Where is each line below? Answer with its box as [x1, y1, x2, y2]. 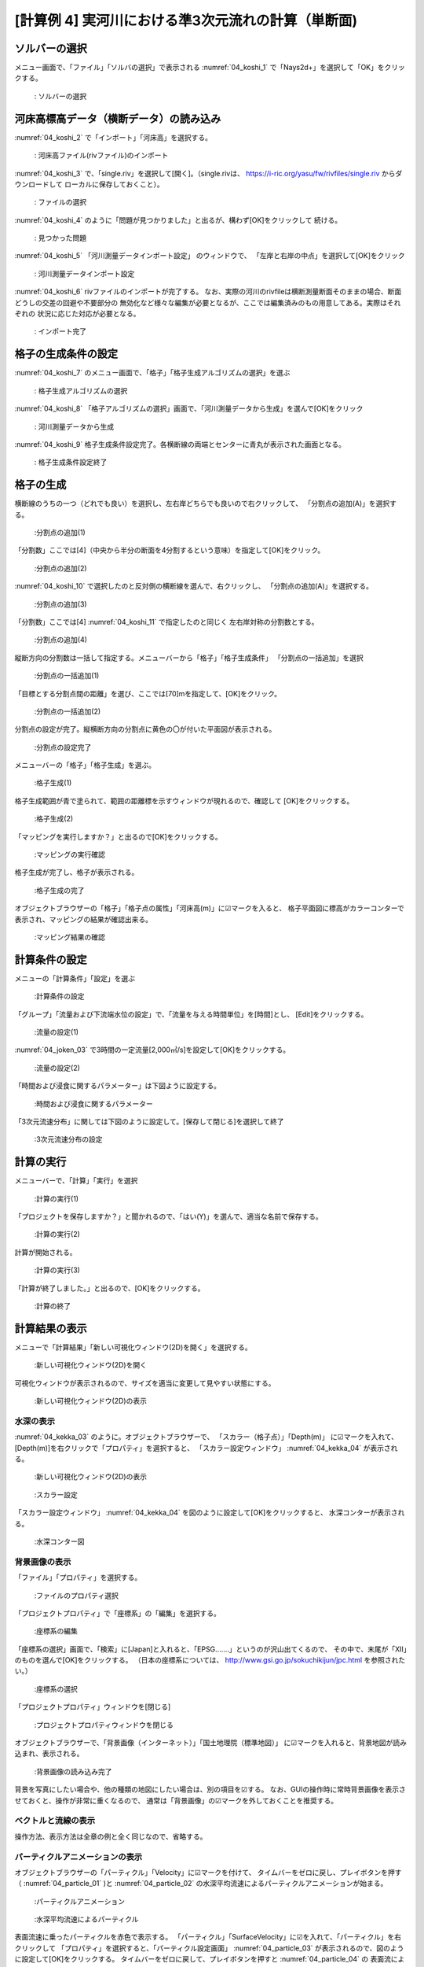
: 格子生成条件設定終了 [34, 457, 108, 467]
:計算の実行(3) [34, 1265, 80, 1275]
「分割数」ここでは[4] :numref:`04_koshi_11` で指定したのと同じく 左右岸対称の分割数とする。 [14, 617, 319, 626]
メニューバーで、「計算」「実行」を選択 [14, 1176, 138, 1186]
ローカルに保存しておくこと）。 [64, 179, 164, 189]
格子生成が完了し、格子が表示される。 [14, 868, 139, 877]
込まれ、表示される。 [14, 1749, 84, 1758]
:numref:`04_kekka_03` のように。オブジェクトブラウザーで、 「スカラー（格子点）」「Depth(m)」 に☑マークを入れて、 [14, 1432, 399, 1441]
